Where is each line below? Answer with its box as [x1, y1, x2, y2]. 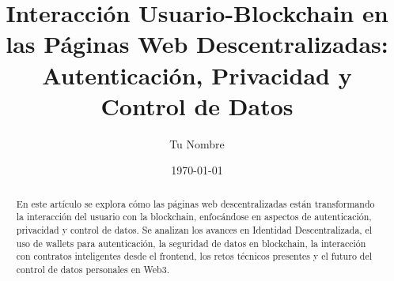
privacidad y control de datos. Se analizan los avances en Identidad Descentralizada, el [16, 223, 373, 236]
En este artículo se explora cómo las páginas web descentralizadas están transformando [16, 197, 375, 210]
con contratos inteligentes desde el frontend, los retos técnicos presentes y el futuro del [16, 249, 372, 263]
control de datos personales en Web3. [16, 262, 169, 275]
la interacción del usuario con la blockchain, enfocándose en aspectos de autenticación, [16, 210, 372, 223]
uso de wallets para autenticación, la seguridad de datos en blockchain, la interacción [16, 236, 366, 249]
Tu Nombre [169, 135, 225, 152]
